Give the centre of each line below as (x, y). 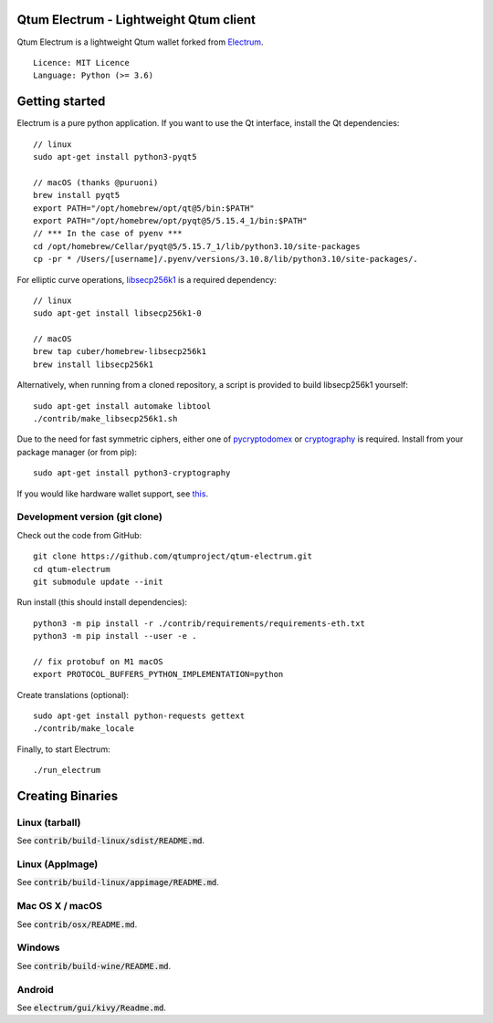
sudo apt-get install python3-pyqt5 (115, 157)
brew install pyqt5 (77, 195)
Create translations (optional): (73, 694)
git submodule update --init (98, 581)
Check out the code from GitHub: (79, 535)
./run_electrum (67, 770)
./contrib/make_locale (84, 729)
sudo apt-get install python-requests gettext (139, 716)
